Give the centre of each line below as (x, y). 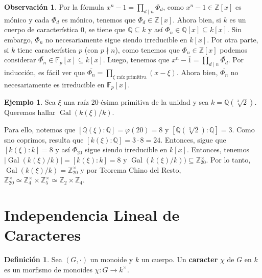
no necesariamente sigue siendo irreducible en (116, 39)
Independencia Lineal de (92, 214)
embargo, (18, 39)
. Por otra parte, (233, 39)
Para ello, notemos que (40, 129)
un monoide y (112, 259)
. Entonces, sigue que (193, 139)
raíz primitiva (132, 77)
